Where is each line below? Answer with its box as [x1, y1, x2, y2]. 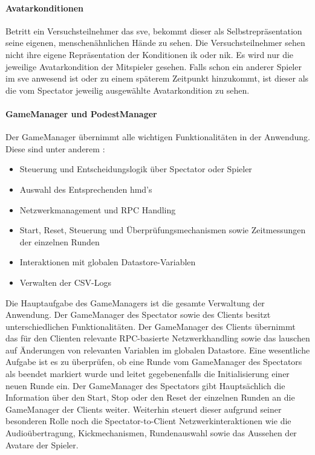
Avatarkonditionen [5, 1, 84, 14]
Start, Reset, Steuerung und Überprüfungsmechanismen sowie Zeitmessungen [19, 224, 306, 236]
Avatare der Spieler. [5, 438, 79, 451]
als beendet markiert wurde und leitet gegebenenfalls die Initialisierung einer [5, 367, 290, 380]
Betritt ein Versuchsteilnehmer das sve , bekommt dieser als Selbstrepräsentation [5, 24, 302, 37]
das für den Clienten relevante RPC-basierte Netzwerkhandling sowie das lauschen [5, 332, 310, 344]
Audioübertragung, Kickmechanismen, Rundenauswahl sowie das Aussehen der [5, 427, 297, 439]
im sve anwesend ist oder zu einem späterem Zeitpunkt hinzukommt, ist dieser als [5, 72, 309, 85]
